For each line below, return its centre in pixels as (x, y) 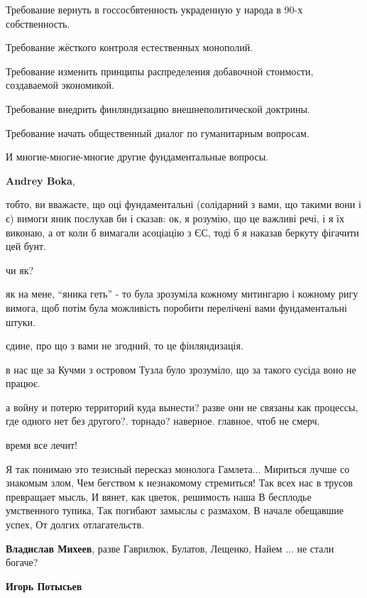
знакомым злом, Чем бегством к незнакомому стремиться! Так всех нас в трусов (179, 483)
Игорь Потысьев (44, 586)
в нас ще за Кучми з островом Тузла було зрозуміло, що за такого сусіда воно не (181, 369)
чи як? (20, 270)
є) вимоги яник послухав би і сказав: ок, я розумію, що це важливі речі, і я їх (175, 218)
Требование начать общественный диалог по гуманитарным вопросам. (158, 132)
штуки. (21, 321)
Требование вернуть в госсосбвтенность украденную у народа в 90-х (154, 9)
